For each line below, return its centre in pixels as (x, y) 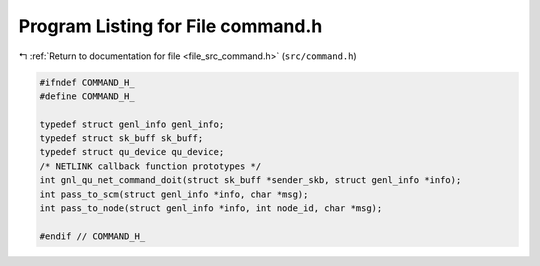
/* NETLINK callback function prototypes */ (150, 166)
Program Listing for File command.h (170, 26)
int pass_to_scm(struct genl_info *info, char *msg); (174, 194)
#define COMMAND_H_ (87, 96)
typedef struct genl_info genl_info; (132, 124)
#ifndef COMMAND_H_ (87, 82)
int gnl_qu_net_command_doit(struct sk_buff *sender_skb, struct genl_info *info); (250, 180)
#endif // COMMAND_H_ (92, 236)
